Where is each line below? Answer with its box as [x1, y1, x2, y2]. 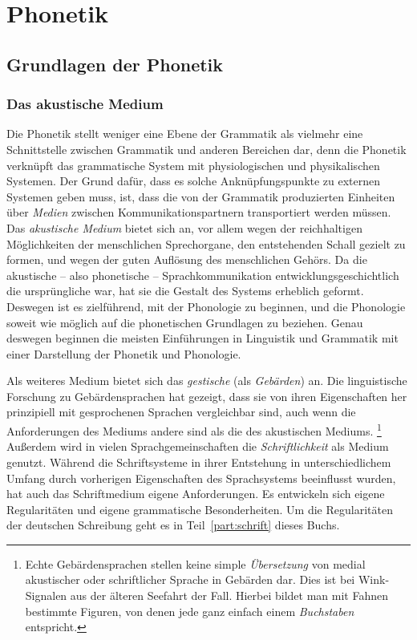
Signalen [25, 587, 67, 604]
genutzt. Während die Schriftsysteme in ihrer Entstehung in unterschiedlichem [6, 453, 391, 470]
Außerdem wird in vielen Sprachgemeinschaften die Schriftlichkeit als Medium [6, 438, 389, 455]
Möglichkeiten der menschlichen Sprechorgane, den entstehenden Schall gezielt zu [6, 235, 406, 252]
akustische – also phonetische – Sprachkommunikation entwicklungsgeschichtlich [6, 266, 399, 283]
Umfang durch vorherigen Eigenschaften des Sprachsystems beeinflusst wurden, [6, 469, 396, 486]
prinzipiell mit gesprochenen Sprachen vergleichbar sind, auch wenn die [6, 403, 356, 420]
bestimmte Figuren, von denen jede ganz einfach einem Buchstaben [25, 602, 354, 619]
